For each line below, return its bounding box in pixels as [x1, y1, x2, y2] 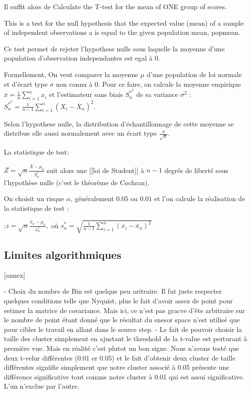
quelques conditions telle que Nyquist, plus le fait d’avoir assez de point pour [4, 296, 233, 306]
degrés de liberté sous [164, 165, 228, 175]
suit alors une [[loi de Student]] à [47, 165, 144, 175]
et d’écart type [4, 79, 48, 89]
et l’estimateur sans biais [49, 89, 123, 99]
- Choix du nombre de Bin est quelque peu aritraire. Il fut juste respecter [4, 286, 222, 296]
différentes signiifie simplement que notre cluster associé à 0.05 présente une [4, 362, 230, 372]
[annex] [4, 269, 25, 280]
